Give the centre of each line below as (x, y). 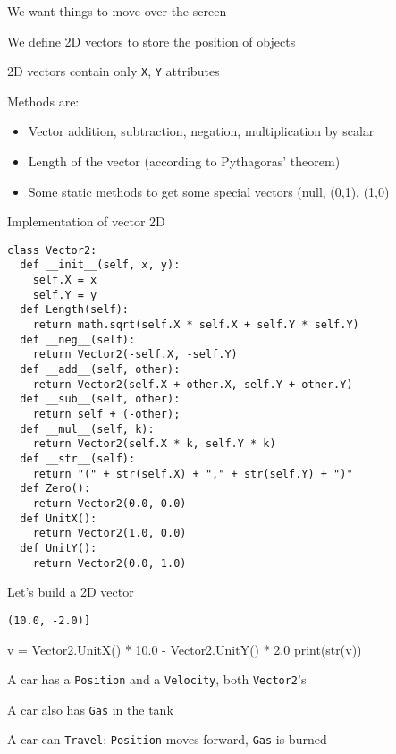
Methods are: (43, 101)
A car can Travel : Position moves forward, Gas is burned (167, 739)
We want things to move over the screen (117, 11)
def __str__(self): (78, 459)
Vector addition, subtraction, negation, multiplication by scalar (201, 131)
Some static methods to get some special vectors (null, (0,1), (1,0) (209, 191)
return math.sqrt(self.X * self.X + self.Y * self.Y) (196, 325)
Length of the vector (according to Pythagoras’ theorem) (184, 161)
